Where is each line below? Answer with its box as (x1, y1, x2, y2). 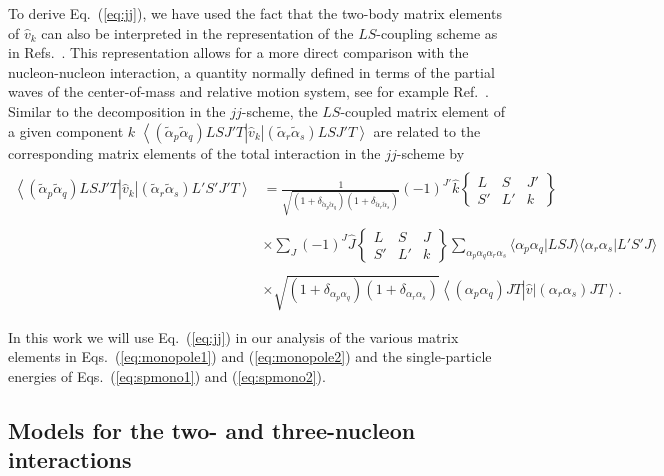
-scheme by (396, 142, 465, 163)
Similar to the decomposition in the (8, 100, 226, 121)
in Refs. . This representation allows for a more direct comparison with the (8, 42, 469, 63)
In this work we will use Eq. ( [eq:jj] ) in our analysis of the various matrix (8, 326, 459, 347)
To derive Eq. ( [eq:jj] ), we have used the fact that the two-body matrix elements (8, 3, 502, 23)
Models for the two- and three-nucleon (8, 414, 416, 445)
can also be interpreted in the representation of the (41, 22, 354, 43)
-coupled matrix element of (340, 100, 505, 121)
